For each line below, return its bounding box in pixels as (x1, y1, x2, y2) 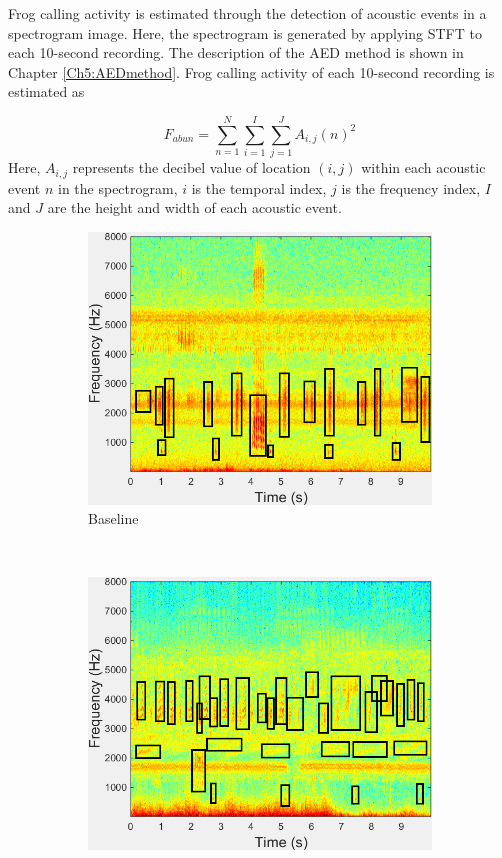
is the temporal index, (191, 177, 327, 198)
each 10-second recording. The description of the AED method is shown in (8, 42, 464, 63)
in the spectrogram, (58, 177, 178, 198)
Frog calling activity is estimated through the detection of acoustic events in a (8, 3, 487, 23)
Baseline (88, 508, 139, 529)
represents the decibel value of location (72, 157, 311, 178)
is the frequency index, (341, 177, 481, 198)
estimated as (8, 81, 85, 102)
